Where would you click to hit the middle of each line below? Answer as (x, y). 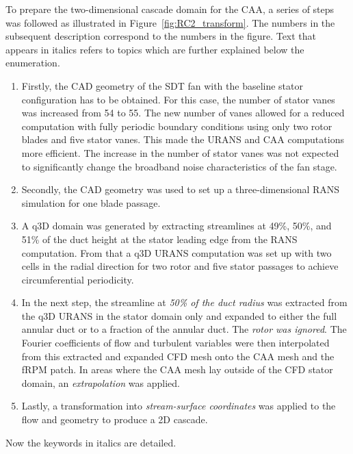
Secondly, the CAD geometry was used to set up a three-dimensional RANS (181, 189)
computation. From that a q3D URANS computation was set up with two (176, 252)
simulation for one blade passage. (91, 202)
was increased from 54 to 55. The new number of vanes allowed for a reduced (183, 113)
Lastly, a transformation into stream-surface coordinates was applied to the (179, 406)
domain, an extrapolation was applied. (101, 382)
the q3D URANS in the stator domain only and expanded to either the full (179, 315)
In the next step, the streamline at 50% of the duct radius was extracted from (184, 302)
